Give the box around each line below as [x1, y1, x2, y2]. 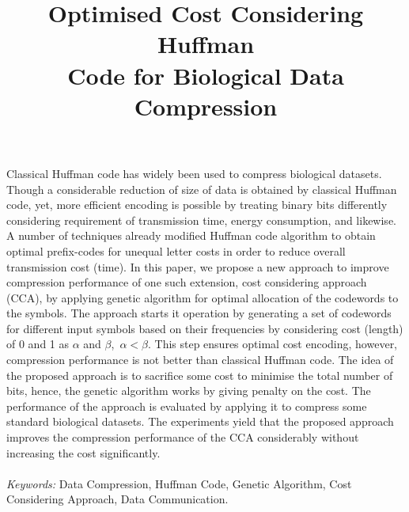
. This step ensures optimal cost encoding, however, [147, 336, 398, 352]
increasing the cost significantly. [6, 444, 161, 461]
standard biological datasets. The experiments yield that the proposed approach [6, 413, 394, 430]
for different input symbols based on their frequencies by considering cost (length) [6, 320, 403, 336]
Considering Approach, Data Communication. [6, 491, 229, 507]
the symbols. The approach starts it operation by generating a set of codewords [6, 305, 392, 321]
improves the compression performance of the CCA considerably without [6, 429, 359, 446]
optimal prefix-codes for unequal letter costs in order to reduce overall [6, 242, 346, 259]
